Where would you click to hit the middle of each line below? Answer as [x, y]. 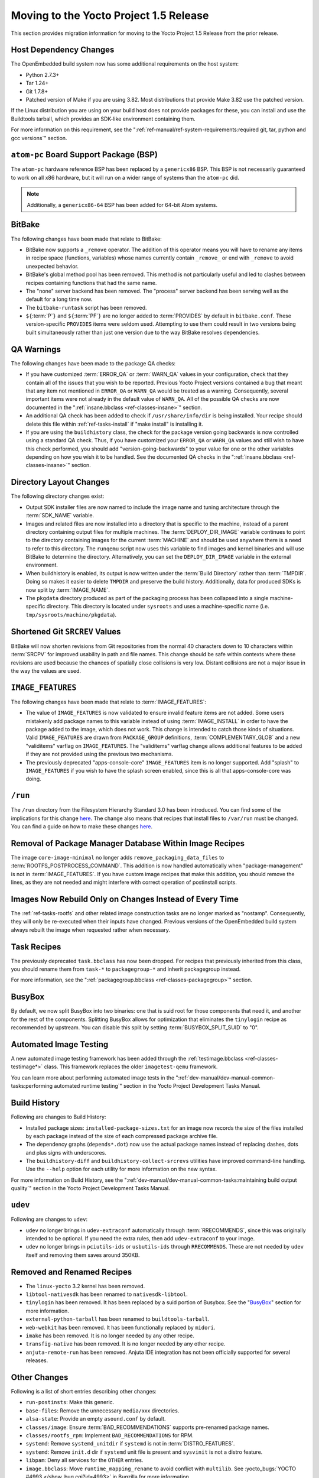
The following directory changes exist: [58, 496]
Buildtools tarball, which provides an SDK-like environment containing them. [103, 119]
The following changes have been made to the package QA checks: [93, 363]
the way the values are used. [46, 670]
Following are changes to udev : [49, 1219]
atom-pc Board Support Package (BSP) [84, 155]
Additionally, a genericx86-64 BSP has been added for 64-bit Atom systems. [122, 205]
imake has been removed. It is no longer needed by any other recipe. [110, 1336]
